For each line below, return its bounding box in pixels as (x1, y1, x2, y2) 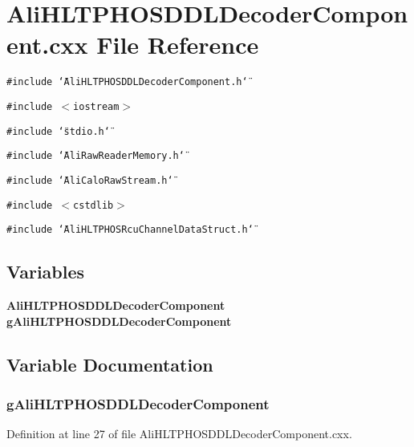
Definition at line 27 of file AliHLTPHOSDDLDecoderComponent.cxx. (6, 425, 352, 442)
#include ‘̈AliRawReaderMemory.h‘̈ (6, 150, 185, 162)
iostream (73, 100, 120, 112)
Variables (6, 259, 85, 284)
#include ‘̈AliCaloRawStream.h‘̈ (6, 174, 173, 186)
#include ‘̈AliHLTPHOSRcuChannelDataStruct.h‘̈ (6, 224, 254, 236)
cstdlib (73, 199, 114, 211)
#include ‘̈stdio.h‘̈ (6, 125, 110, 137)
